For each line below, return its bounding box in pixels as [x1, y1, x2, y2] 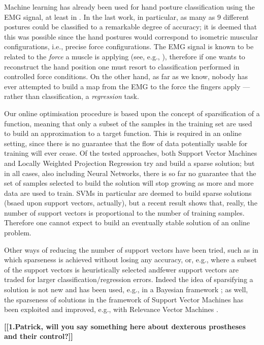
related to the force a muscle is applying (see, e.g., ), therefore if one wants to [4, 51, 245, 61]
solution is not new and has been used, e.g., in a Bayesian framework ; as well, [4, 284, 248, 295]
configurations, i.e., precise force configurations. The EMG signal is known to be [4, 41, 254, 52]
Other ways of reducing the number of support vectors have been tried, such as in [4, 244, 258, 255]
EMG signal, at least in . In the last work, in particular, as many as [4, 11, 215, 22]
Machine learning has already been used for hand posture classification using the [4, 2, 255, 12]
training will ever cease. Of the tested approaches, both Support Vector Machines [4, 148, 257, 158]
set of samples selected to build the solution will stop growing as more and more [4, 178, 254, 188]
